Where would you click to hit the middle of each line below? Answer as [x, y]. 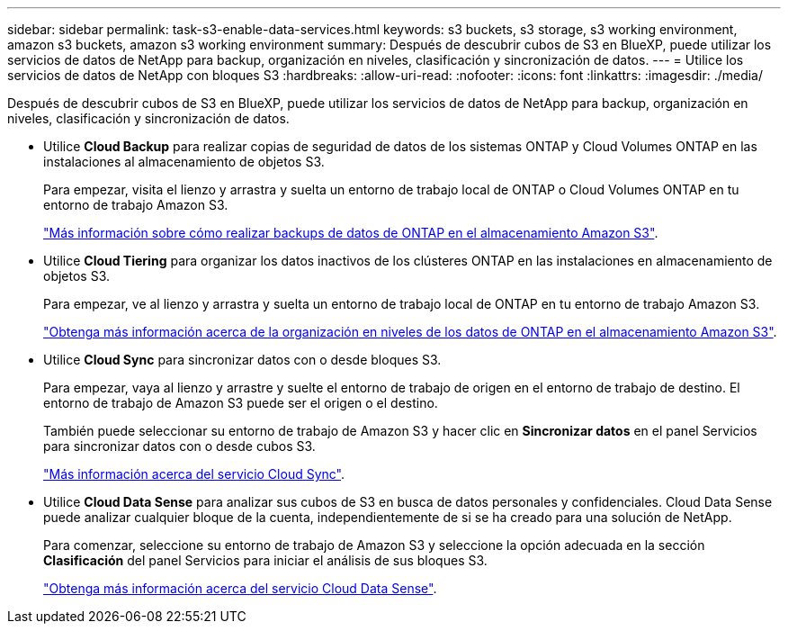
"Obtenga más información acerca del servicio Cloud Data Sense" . [240, 588]
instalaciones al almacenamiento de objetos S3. [184, 162]
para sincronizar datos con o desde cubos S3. [179, 446]
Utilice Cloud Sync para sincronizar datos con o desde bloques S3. [242, 360]
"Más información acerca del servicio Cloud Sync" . [194, 474]
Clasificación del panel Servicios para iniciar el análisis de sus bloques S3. [265, 560]
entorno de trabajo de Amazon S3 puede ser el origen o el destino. [241, 403]
